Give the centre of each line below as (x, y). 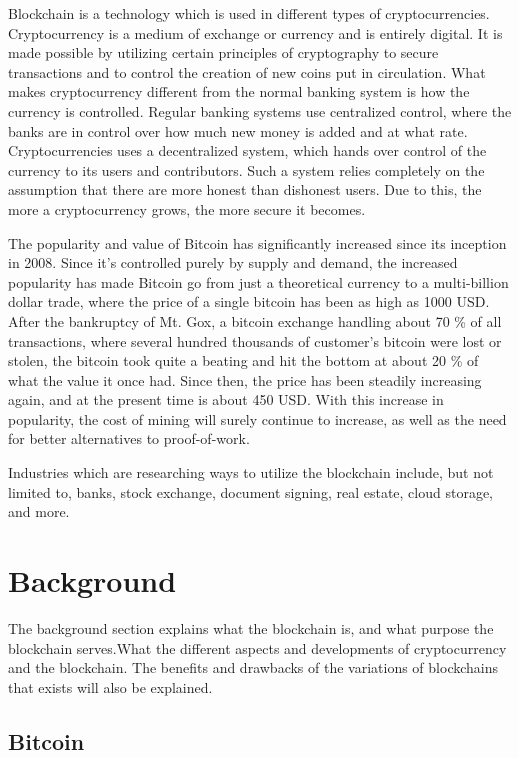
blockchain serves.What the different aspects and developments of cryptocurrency (257, 647)
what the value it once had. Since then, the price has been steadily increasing (245, 379)
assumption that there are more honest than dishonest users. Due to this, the (245, 189)
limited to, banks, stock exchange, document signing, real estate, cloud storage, (251, 491)
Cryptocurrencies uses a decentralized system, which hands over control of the (247, 150)
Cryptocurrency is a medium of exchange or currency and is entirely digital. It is (255, 32)
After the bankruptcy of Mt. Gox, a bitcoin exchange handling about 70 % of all (255, 320)
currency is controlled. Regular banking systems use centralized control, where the (260, 110)
